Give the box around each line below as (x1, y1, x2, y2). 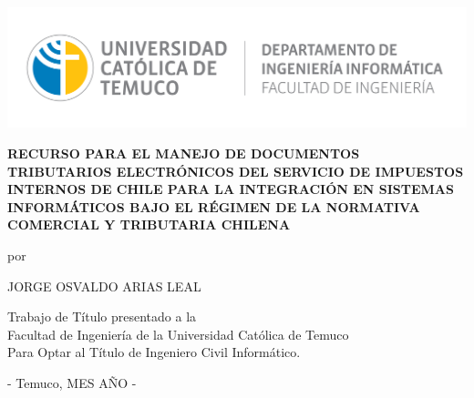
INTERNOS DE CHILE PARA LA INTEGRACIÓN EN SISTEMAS (7, 179, 454, 199)
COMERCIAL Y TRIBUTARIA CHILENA (7, 215, 291, 234)
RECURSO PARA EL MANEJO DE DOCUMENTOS (7, 143, 360, 162)
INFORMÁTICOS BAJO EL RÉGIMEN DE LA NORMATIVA (7, 197, 420, 216)
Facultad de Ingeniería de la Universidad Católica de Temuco (7, 324, 349, 343)
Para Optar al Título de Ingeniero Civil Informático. (7, 342, 301, 362)
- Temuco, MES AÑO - (7, 372, 137, 392)
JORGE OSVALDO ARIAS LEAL (7, 276, 201, 295)
